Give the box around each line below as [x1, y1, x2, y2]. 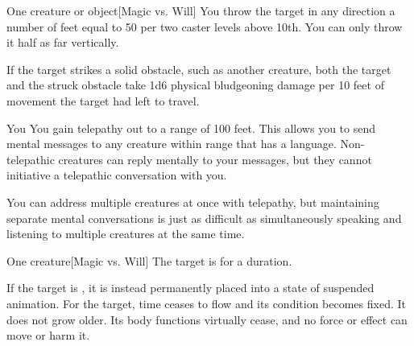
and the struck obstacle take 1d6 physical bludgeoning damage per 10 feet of [6, 76, 384, 93]
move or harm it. [6, 327, 90, 344]
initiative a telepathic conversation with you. [6, 167, 227, 183]
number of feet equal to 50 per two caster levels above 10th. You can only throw [6, 18, 403, 35]
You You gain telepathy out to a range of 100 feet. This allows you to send [6, 119, 375, 136]
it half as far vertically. [6, 34, 119, 51]
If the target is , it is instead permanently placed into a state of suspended [6, 279, 375, 296]
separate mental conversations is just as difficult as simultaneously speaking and [6, 209, 402, 226]
